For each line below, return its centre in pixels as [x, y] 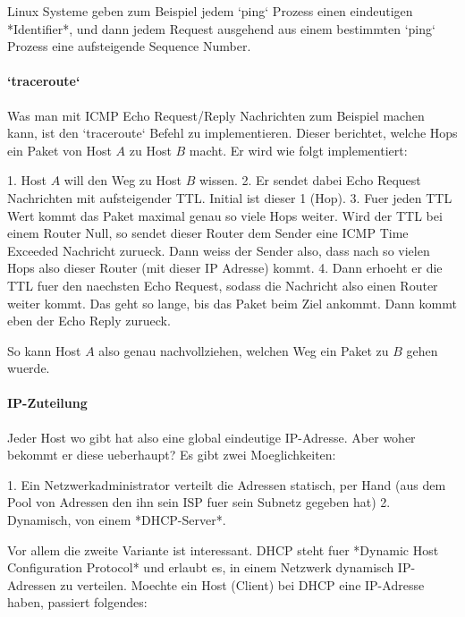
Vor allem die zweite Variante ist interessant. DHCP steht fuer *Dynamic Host [223, 549]
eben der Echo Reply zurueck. [89, 321]
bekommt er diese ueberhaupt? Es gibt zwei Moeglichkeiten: [172, 455]
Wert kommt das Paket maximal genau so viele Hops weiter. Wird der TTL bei [225, 215]
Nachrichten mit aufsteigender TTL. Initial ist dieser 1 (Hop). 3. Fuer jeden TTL [230, 197]
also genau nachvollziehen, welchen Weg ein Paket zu [244, 350]
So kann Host [44, 350]
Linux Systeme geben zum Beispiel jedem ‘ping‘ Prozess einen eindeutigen [210, 11]
